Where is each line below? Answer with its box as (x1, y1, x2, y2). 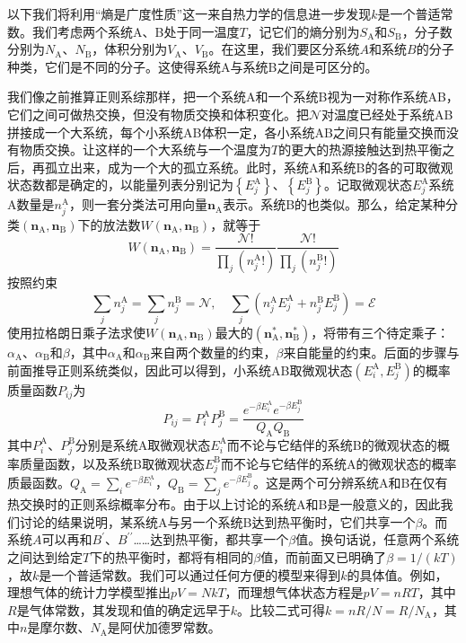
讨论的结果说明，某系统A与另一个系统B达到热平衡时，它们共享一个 (19, 512, 416, 531)
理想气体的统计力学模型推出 (7, 583, 171, 602)
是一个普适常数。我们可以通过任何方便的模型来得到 (39, 565, 341, 584)
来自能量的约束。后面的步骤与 (283, 342, 460, 361)
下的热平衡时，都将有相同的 (90, 548, 254, 566)
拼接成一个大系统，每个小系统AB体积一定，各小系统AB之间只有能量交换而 (7, 122, 446, 141)
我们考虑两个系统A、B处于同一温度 (31, 22, 240, 40)
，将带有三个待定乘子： (311, 322, 450, 341)
